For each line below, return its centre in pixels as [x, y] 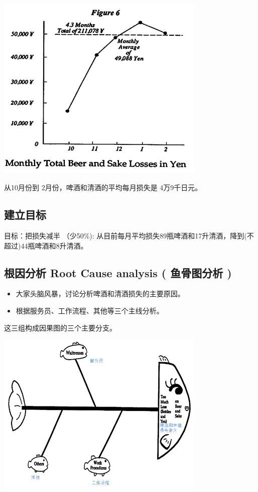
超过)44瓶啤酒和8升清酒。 [46, 245]
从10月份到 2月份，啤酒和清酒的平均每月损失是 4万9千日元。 [103, 187]
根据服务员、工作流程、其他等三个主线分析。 [90, 310]
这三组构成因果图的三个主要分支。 [60, 327]
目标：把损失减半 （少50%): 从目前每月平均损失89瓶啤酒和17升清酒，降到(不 [129, 235]
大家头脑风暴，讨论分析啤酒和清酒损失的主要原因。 [100, 294]
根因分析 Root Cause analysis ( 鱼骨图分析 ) [118, 272]
